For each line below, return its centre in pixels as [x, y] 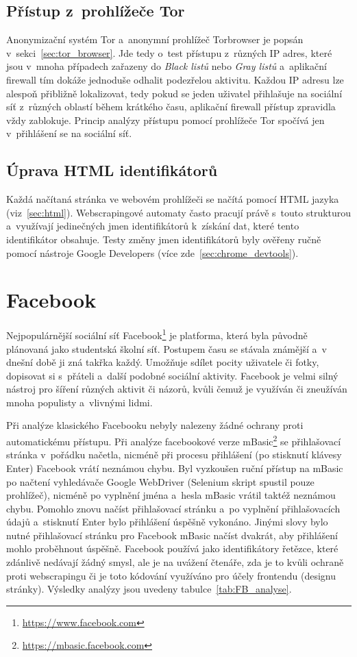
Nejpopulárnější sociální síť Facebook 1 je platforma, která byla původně [157, 334]
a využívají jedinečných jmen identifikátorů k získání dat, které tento [153, 226]
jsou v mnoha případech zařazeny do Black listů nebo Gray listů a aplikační [167, 66]
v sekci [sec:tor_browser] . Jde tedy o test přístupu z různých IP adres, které [169, 52]
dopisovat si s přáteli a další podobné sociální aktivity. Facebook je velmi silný [172, 375]
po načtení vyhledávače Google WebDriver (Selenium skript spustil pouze [160, 481]
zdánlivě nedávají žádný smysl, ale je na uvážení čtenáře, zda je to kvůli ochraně [175, 562]
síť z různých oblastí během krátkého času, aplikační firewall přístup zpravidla [171, 107]
